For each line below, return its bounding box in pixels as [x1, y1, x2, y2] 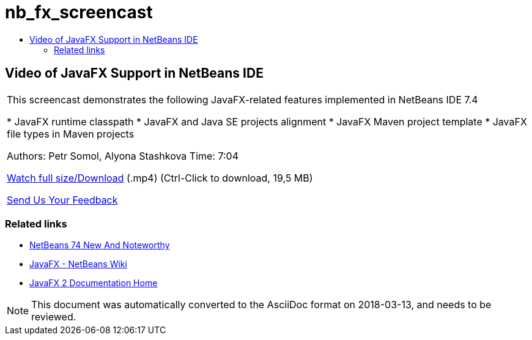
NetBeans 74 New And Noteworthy [29, 240, 170, 251]
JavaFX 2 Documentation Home [29, 278, 158, 289]
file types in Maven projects [7, 127, 135, 140]
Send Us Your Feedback [7, 193, 118, 206]
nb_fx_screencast [5, 2, 153, 23]
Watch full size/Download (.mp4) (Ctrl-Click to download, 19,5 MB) [7, 171, 313, 184]
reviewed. [31, 311, 76, 323]
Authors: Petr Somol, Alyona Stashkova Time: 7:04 [7, 149, 239, 162]
